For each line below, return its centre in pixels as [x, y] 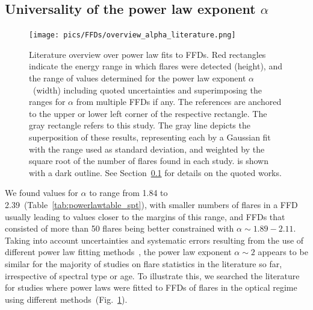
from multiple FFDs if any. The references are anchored [179, 102]
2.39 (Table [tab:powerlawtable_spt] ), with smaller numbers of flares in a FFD [151, 204]
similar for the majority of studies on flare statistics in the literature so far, [144, 263]
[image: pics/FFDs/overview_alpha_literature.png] [132, 35]
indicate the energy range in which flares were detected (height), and [156, 66]
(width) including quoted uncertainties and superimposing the [147, 90]
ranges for [47, 102]
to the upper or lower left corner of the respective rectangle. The [148, 113]
